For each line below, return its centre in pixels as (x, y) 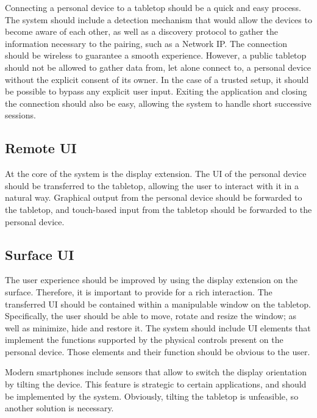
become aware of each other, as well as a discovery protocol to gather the (141, 31)
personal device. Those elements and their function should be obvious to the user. (158, 351)
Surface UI (40, 254)
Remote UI (41, 148)
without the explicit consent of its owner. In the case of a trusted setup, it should (157, 79)
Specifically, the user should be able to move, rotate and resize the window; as (151, 316)
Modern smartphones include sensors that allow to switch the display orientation (156, 372)
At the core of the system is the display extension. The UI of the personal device (156, 174)
